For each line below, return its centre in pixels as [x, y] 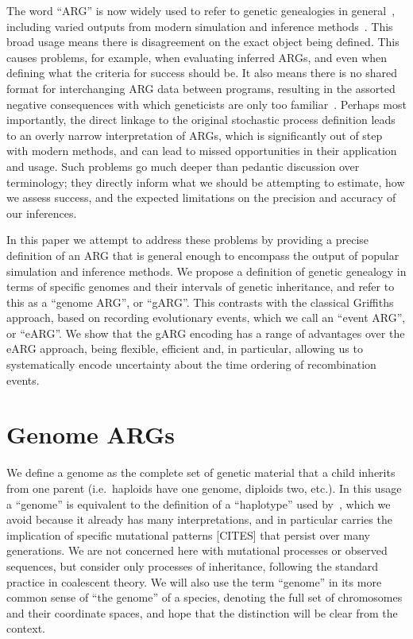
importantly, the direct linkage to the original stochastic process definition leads [201, 120]
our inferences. [42, 213]
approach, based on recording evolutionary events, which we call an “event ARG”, [206, 318]
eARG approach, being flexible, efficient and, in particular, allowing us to [185, 349]
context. [26, 628]
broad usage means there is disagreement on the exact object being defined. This [203, 42]
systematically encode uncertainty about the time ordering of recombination [191, 364]
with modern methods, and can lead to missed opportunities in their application [202, 151]
